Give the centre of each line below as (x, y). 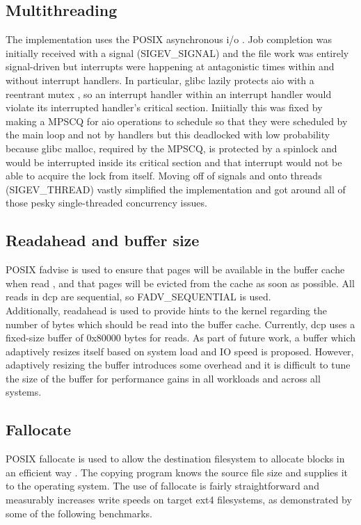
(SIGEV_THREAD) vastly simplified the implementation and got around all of (176, 189)
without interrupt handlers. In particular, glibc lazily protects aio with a (160, 80)
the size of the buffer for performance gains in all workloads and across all (163, 378)
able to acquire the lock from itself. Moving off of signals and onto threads (164, 176)
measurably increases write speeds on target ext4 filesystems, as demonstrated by (179, 500)
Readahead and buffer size (103, 240)
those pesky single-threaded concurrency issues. (106, 203)
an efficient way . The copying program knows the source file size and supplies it (177, 472)
